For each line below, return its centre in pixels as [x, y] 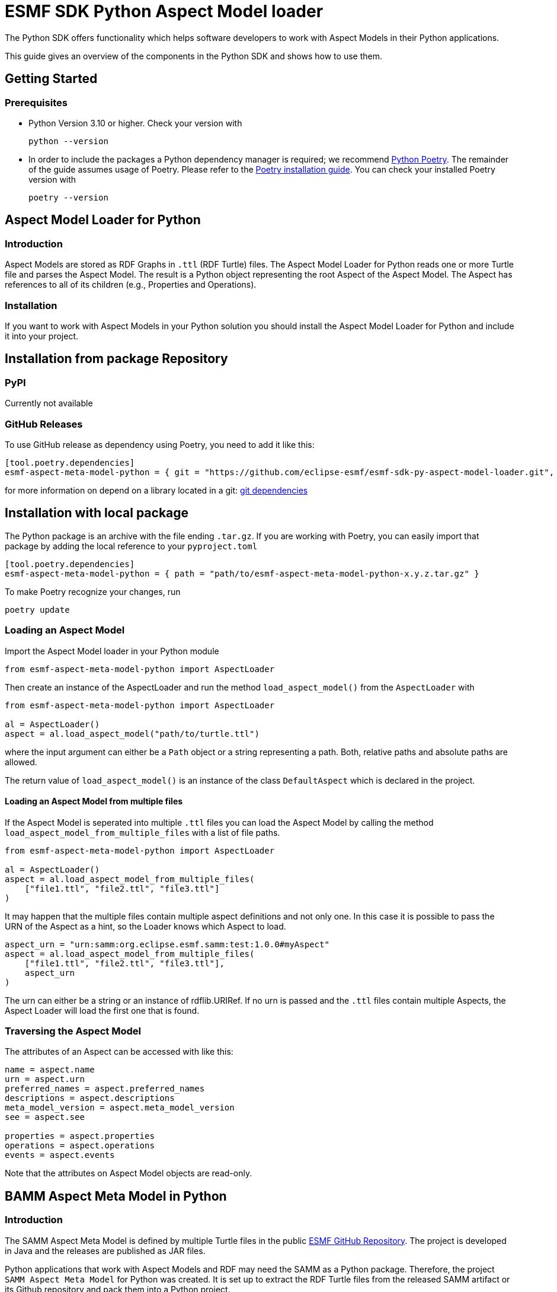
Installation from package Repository [116, 359]
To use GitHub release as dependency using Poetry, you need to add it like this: [160, 444]
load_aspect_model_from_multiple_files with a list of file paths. [143, 832]
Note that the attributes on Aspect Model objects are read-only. [129, 1173]
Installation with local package [97, 513]
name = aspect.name [50, 1070]
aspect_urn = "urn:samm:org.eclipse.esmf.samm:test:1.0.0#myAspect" [167, 944]
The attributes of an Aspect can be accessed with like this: [119, 1052]
